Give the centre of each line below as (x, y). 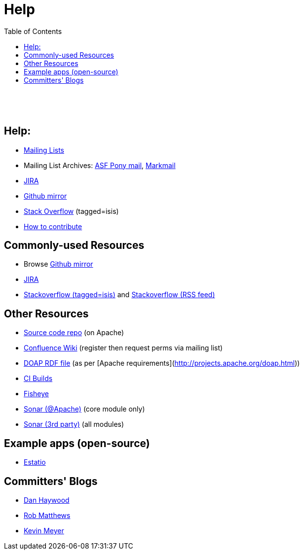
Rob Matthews (47, 515)
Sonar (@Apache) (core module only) (84, 409)
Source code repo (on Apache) (74, 333)
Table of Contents (33, 31)
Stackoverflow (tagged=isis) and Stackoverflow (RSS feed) (119, 295)
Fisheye (36, 394)
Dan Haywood (47, 500)
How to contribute (53, 226)
